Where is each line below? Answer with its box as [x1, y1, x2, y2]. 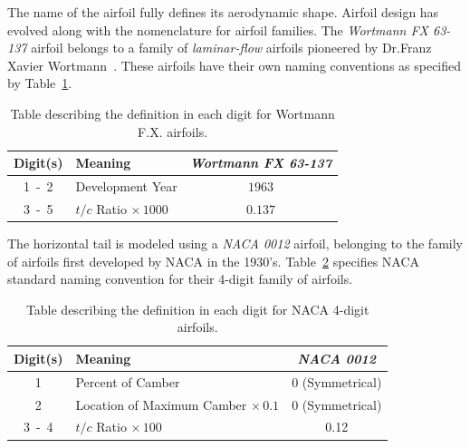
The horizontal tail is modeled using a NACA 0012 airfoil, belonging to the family [7, 233, 463, 252]
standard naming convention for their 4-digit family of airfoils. [7, 269, 353, 288]
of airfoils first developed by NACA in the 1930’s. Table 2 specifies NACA [7, 251, 420, 270]
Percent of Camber [75, 372, 180, 391]
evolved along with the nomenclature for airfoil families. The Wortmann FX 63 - [7, 20, 451, 39]
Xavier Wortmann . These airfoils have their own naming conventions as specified [7, 55, 462, 74]
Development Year [75, 177, 177, 195]
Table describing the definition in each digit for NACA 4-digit [25, 299, 369, 318]
